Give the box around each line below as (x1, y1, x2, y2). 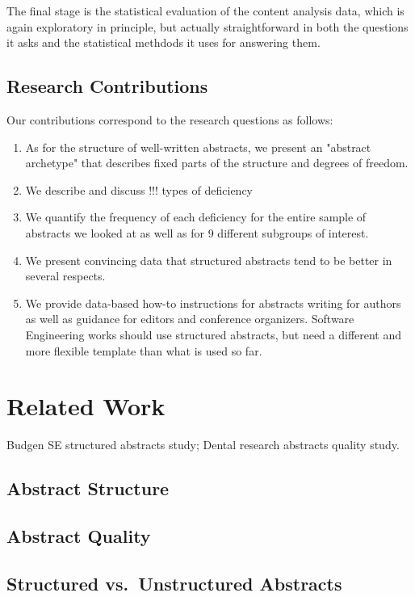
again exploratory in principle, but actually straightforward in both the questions (6, 18, 409, 35)
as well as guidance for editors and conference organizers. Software (25, 310, 354, 327)
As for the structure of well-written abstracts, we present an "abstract (25, 138, 371, 155)
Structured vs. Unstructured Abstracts (6, 570, 342, 595)
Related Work (6, 389, 166, 423)
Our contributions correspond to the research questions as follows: (6, 111, 333, 128)
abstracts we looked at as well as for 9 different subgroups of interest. (25, 224, 369, 241)
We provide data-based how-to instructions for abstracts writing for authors (25, 294, 401, 311)
